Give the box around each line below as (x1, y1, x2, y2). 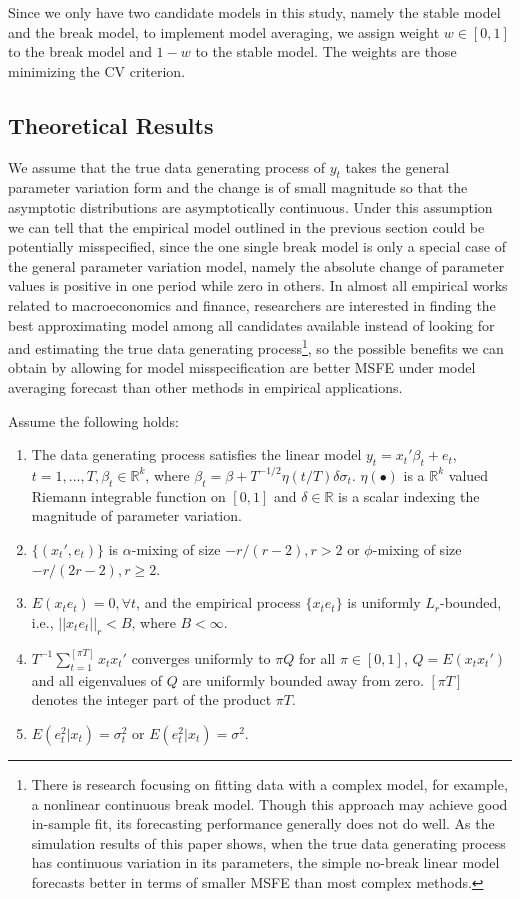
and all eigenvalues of (31, 669, 163, 690)
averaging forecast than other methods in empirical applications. (8, 376, 403, 397)
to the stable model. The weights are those (195, 41, 457, 62)
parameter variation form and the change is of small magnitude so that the (8, 177, 468, 198)
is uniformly (347, 592, 421, 613)
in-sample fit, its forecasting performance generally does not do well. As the (31, 813, 495, 834)
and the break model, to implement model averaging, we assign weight (8, 21, 440, 42)
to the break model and (8, 41, 152, 62)
